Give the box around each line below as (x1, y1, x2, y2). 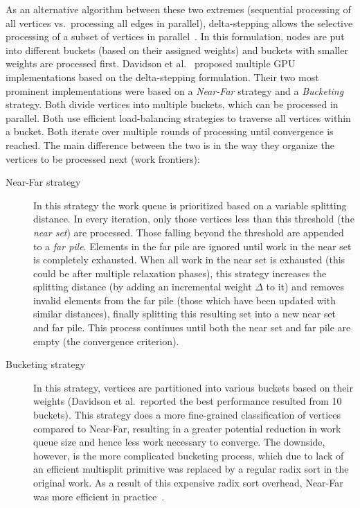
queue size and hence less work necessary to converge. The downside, (33, 435, 325, 449)
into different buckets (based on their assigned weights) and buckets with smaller (6, 42, 348, 57)
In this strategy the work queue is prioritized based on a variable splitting (33, 198, 347, 212)
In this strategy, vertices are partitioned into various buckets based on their (33, 380, 353, 394)
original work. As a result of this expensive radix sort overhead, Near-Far (33, 475, 343, 489)
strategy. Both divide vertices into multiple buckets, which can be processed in (6, 97, 339, 112)
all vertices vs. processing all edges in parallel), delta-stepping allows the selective (6, 15, 353, 30)
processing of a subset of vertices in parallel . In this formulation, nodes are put (6, 29, 345, 44)
